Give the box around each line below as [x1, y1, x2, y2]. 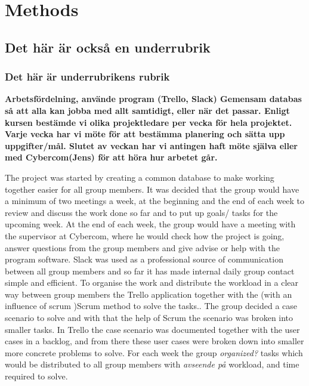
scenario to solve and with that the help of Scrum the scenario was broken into [5, 311, 293, 324]
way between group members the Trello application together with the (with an [5, 288, 292, 300]
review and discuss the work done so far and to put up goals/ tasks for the [5, 206, 278, 218]
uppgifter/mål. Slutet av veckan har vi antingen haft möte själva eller [5, 139, 298, 152]
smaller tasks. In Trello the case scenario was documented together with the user [5, 323, 300, 335]
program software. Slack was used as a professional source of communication [5, 253, 283, 265]
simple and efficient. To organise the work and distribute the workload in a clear [5, 276, 298, 289]
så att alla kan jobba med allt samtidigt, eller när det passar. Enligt [5, 104, 290, 116]
